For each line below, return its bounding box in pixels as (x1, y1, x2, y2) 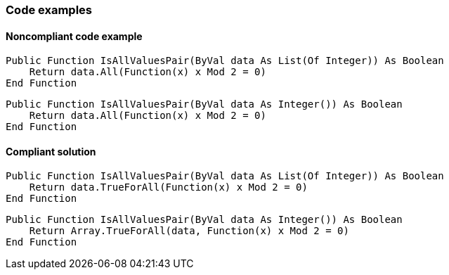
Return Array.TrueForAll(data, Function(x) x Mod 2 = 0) (29, 225, 349, 237)
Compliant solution (6, 145, 96, 158)
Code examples (6, 3, 93, 17)
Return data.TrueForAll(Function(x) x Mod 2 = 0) (29, 181, 308, 193)
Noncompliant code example (6, 30, 143, 42)
